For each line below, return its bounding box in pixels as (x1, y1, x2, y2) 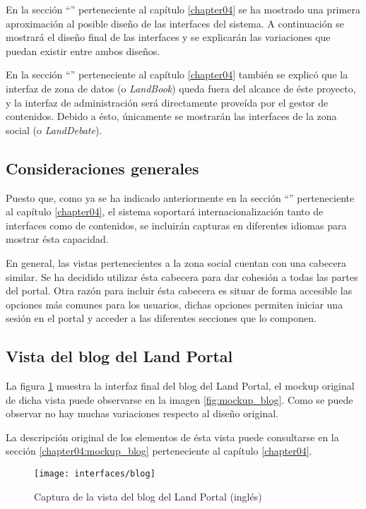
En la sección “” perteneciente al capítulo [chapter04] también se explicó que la (6, 67, 348, 82)
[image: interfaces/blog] (34, 469, 155, 479)
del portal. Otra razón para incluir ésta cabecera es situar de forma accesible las (6, 283, 353, 298)
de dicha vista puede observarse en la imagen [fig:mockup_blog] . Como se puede (6, 392, 353, 407)
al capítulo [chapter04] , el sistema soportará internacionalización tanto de (6, 204, 324, 219)
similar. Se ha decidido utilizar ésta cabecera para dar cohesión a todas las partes (6, 269, 358, 284)
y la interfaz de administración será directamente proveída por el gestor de (6, 95, 329, 109)
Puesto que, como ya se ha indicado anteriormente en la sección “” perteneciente (6, 190, 355, 205)
